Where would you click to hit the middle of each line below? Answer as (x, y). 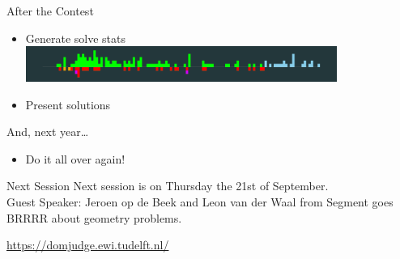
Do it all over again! (75, 158)
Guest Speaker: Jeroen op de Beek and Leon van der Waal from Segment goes (200, 202)
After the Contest (50, 11)
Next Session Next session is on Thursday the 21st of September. (168, 186)
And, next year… (48, 132)
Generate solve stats (76, 38)
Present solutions (68, 104)
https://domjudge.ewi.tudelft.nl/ (88, 245)
